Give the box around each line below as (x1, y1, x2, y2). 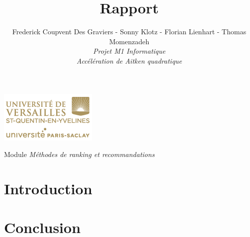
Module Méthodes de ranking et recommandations (4, 149, 155, 159)
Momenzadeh (109, 36, 150, 46)
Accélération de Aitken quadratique (76, 55, 182, 66)
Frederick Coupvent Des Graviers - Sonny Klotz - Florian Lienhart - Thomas (12, 26, 247, 37)
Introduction (4, 178, 92, 198)
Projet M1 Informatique (93, 46, 166, 56)
